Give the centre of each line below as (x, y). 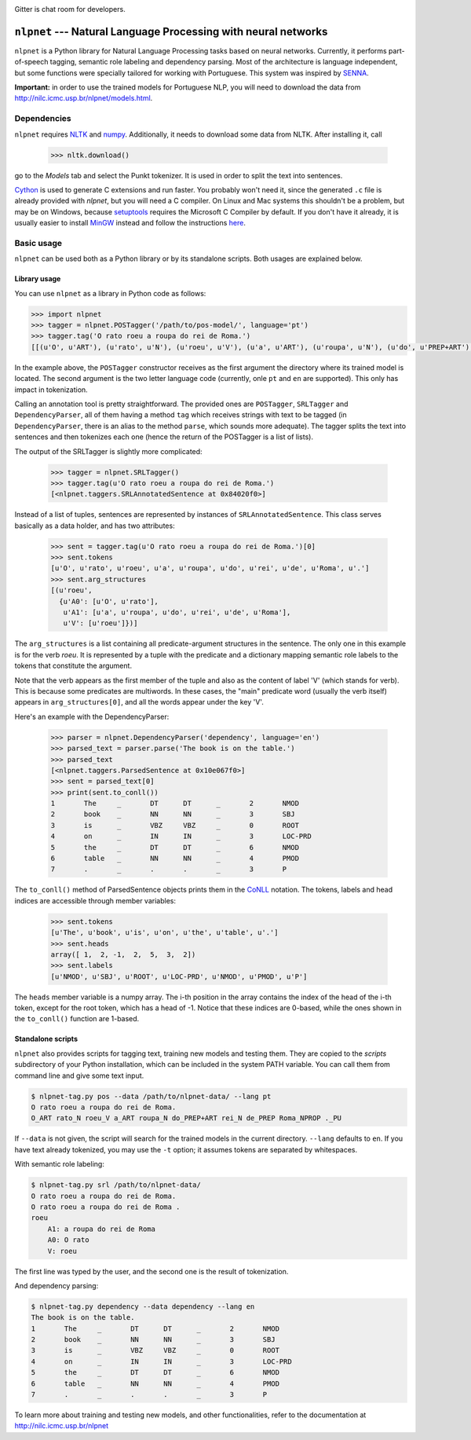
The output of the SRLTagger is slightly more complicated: (109, 451)
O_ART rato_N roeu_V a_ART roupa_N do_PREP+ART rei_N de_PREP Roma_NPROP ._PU (186, 1118)
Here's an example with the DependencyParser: (92, 716)
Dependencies (43, 119)
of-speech (31, 62)
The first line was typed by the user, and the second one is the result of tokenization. (152, 1271)
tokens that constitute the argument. (73, 666)
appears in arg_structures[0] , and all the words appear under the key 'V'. (139, 702)
